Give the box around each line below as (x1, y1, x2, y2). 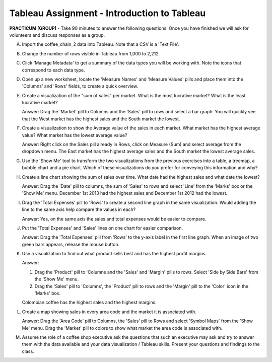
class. (22, 348, 35, 354)
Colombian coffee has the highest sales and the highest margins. (22, 300, 157, 306)
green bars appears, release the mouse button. (22, 241, 120, 247)
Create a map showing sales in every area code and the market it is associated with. (22, 309, 196, 315)
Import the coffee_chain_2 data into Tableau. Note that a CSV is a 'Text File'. (22, 41, 180, 47)
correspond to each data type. (22, 67, 85, 73)
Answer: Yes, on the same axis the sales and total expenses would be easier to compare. (22, 215, 207, 222)
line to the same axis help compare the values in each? (22, 206, 136, 212)
